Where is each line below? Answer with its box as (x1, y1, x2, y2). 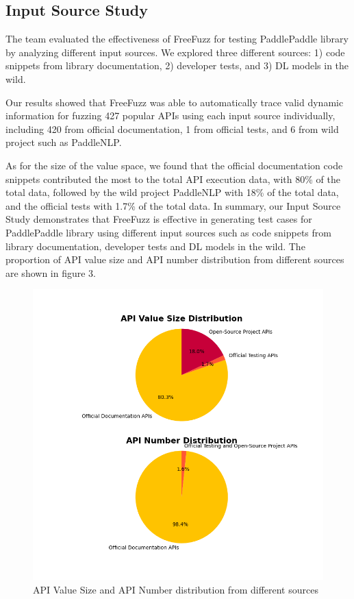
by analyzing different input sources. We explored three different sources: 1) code (5, 45, 345, 59)
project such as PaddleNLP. (5, 135, 122, 149)
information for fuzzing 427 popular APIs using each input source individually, (5, 108, 336, 123)
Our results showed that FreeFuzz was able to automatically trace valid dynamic (5, 95, 344, 109)
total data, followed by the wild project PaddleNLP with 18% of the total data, (5, 185, 339, 199)
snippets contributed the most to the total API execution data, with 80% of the (5, 171, 340, 186)
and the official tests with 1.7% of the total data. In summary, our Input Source (5, 198, 341, 212)
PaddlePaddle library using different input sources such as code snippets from (5, 225, 331, 239)
